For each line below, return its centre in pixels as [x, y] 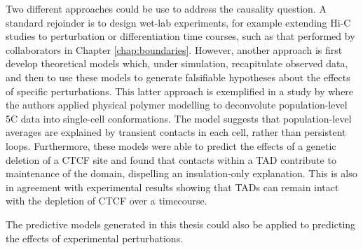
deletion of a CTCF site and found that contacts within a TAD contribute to [171, 159]
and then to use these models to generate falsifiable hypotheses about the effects [178, 77]
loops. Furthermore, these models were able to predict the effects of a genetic [171, 145]
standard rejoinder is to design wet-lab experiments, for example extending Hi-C [178, 22]
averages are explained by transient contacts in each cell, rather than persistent [176, 132]
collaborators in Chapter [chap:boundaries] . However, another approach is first [174, 49]
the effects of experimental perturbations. [95, 238]
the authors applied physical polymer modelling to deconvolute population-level [177, 105]
